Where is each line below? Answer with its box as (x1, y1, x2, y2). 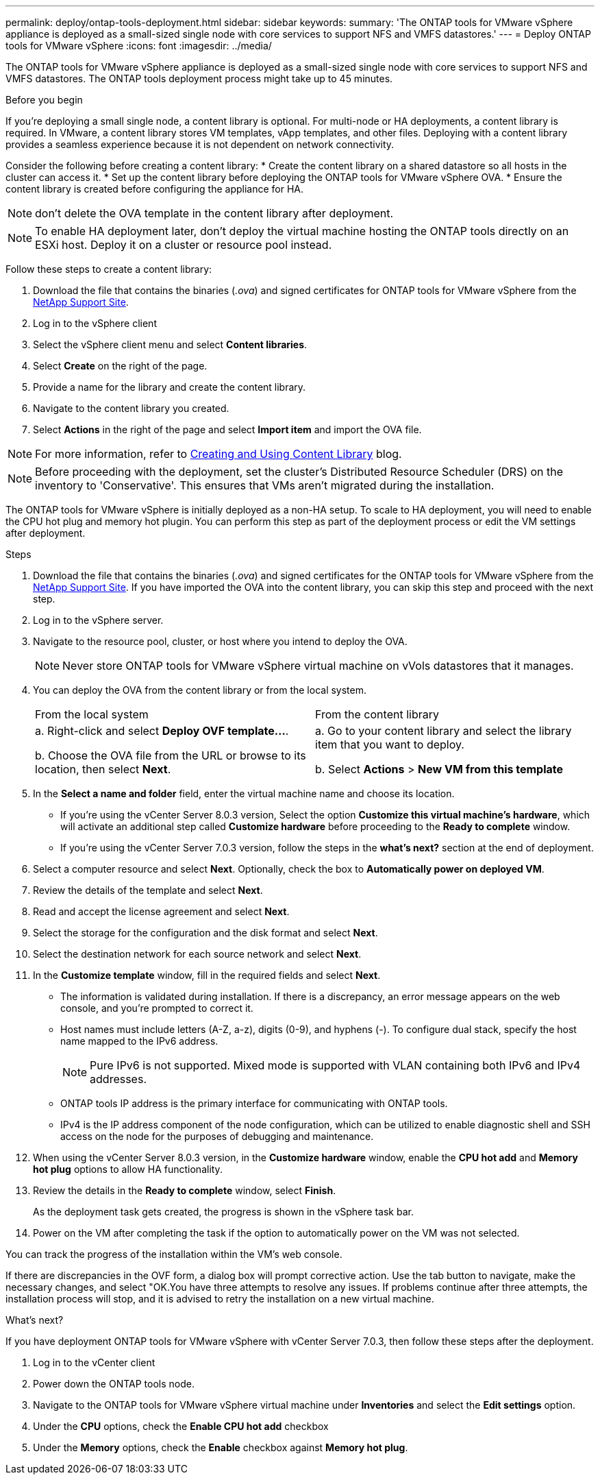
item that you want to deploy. (315, 738, 464, 751)
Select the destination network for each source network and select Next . (33, 948, 362, 960)
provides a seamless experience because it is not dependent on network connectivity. (5, 138, 395, 150)
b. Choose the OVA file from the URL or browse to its (35, 749, 306, 762)
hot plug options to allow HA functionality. (33, 1163, 223, 1175)
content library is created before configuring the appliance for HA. (5, 183, 304, 195)
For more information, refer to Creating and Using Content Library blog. (35, 447, 402, 461)
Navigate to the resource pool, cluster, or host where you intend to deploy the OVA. (33, 635, 408, 647)
